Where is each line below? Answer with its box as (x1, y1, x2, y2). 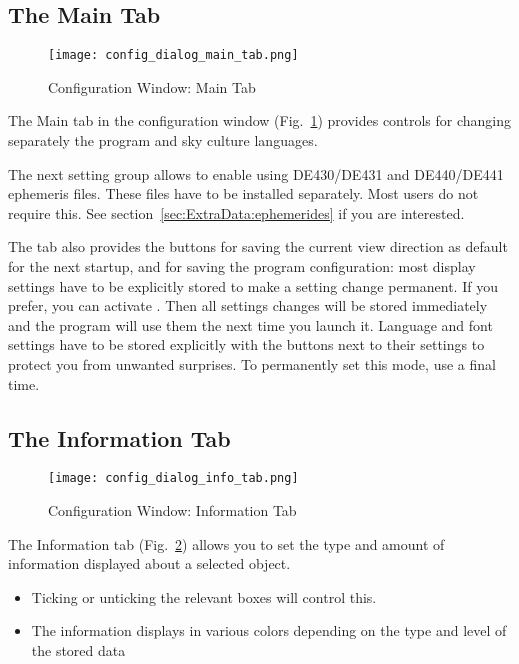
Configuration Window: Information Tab (48, 500, 297, 521)
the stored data (31, 640, 126, 660)
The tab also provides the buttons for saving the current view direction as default (8, 236, 508, 257)
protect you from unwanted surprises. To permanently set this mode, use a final (8, 353, 496, 374)
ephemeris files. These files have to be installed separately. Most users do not (8, 183, 479, 204)
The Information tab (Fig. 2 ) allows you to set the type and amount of (8, 533, 445, 554)
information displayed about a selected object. (8, 553, 291, 574)
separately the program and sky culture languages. (8, 130, 318, 151)
